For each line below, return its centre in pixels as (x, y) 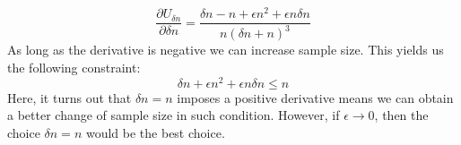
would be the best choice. (155, 132)
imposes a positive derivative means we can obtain (315, 97)
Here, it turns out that (70, 97)
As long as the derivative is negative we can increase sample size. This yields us (226, 50)
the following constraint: (74, 68)
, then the (401, 115)
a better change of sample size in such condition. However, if (174, 115)
